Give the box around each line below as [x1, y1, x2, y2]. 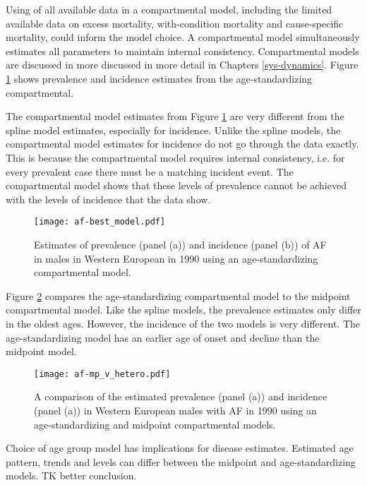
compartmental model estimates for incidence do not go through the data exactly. [6, 136, 359, 151]
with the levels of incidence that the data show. [6, 191, 211, 206]
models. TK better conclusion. [6, 468, 137, 483]
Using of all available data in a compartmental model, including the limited [6, 2, 332, 16]
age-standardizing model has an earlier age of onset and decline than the [6, 330, 320, 345]
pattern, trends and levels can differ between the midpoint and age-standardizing [6, 454, 356, 469]
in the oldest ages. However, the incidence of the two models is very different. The [6, 316, 361, 330]
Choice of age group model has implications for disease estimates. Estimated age [6, 441, 354, 455]
